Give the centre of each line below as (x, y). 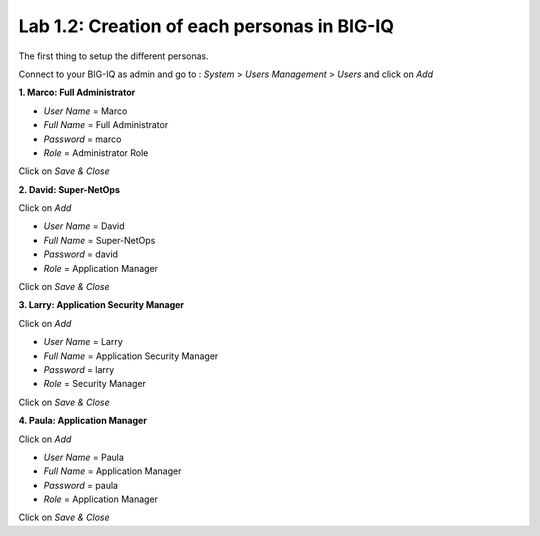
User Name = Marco (85, 111)
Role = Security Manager (95, 384)
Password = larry (79, 369)
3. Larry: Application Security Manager (101, 305)
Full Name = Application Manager (112, 471)
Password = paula (81, 485)
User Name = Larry (83, 342)
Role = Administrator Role (96, 152)
